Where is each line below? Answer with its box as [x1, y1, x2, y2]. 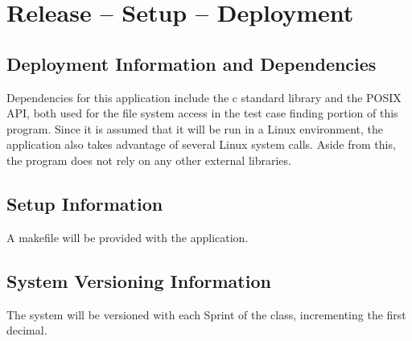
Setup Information [6, 191, 163, 216]
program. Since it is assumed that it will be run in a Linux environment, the [6, 120, 384, 137]
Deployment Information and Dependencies [6, 51, 377, 76]
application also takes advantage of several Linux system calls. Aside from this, [6, 136, 396, 153]
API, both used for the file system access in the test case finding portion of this [6, 105, 398, 121]
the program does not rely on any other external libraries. [6, 151, 291, 168]
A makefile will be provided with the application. [6, 228, 249, 245]
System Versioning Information [6, 268, 271, 293]
